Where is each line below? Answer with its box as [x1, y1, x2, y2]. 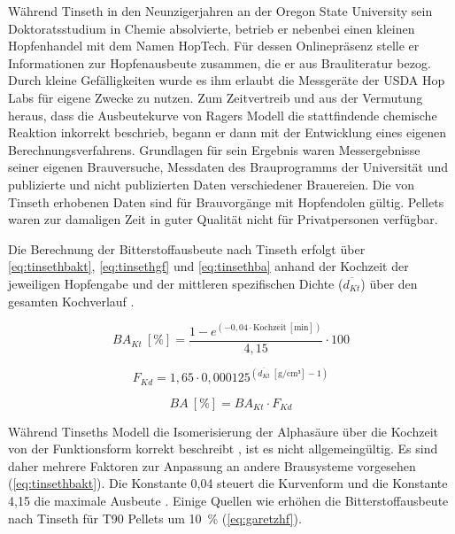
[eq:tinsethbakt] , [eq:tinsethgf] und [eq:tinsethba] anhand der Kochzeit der [8, 257, 409, 275]
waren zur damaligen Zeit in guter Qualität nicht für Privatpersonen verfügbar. [8, 210, 438, 228]
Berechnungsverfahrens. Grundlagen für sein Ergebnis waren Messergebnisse [8, 140, 420, 159]
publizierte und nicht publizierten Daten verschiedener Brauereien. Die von [8, 174, 415, 193]
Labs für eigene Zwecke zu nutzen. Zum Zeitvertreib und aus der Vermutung [8, 88, 423, 106]
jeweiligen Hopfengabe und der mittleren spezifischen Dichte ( [8, 274, 343, 292]
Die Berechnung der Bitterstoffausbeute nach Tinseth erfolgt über [8, 239, 366, 258]
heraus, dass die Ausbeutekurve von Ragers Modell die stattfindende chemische [8, 105, 437, 124]
